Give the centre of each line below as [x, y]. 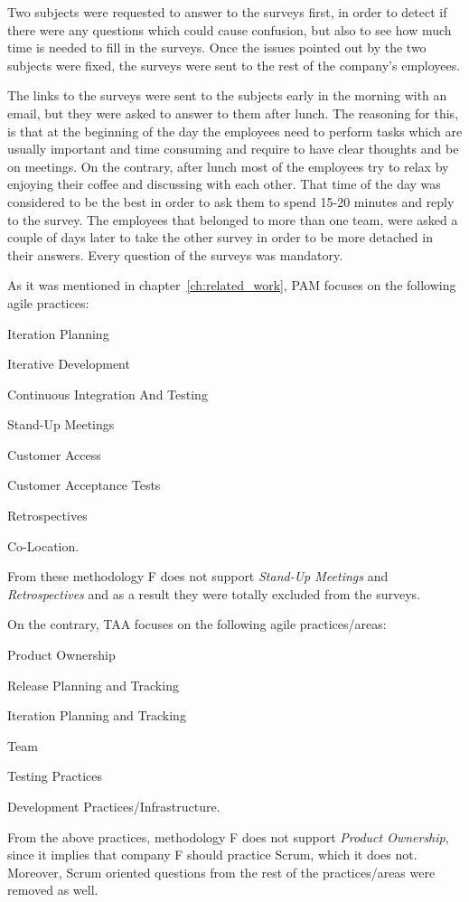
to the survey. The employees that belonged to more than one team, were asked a [233, 219]
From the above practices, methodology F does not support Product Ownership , [228, 836]
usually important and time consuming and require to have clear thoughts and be [233, 149]
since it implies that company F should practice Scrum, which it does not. [212, 855]
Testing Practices [55, 776]
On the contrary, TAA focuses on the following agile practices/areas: [197, 624]
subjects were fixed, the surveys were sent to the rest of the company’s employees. [234, 65]
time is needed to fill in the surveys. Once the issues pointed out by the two [217, 47]
